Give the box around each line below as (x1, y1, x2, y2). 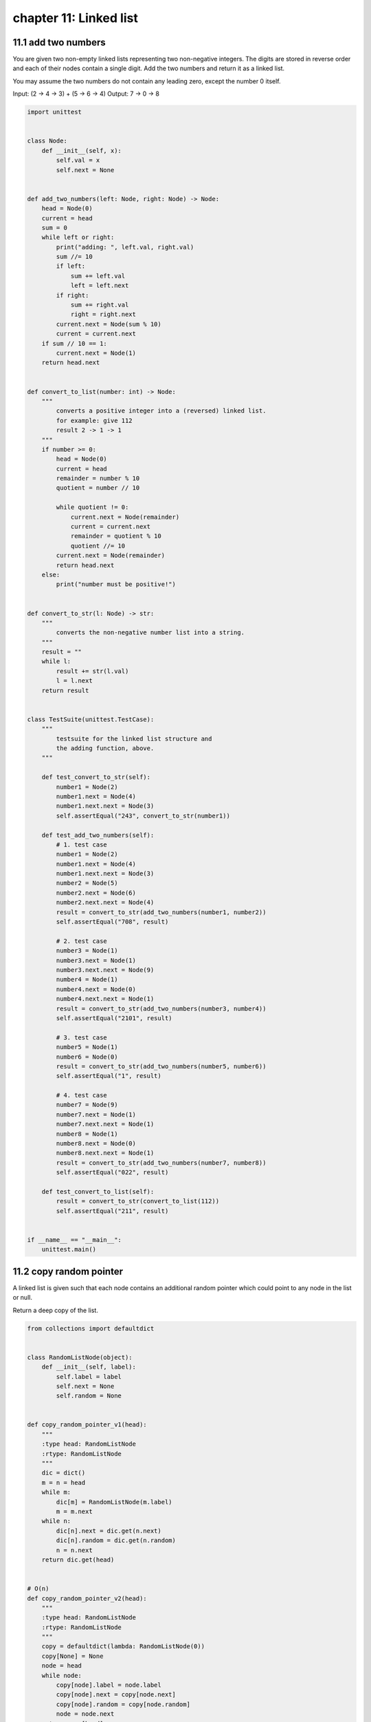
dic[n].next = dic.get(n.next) (56, 1526, 161, 1535)
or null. (12, 1294, 32, 1302)
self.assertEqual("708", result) (56, 918, 169, 926)
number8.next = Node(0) (56, 1140, 137, 1148)
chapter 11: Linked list (12, 10, 139, 25)
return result (41, 686, 89, 694)
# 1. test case (56, 840, 108, 849)
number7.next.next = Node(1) (56, 1120, 155, 1128)
